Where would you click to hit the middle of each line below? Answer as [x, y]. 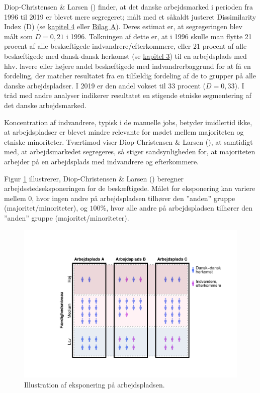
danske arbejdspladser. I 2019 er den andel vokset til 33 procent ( [105, 85]
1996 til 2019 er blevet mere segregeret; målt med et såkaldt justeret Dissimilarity [130, 16]
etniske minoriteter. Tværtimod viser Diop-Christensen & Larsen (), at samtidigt [128, 141]
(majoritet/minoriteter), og [46, 208]
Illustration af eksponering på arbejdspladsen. [95, 384]
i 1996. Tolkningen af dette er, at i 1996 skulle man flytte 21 [159, 36]
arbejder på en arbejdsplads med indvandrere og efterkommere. [102, 161]
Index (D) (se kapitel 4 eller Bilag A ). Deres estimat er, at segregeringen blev [123, 26]
